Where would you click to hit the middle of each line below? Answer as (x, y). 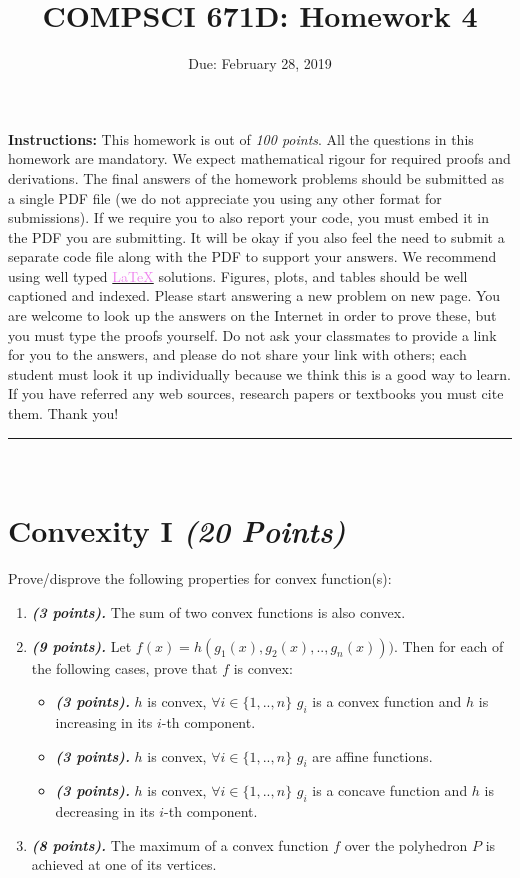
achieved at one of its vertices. (124, 864)
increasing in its (104, 721)
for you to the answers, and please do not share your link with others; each (237, 354)
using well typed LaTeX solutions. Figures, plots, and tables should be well (238, 275)
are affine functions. (372, 755)
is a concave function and (390, 790)
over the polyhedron (406, 844)
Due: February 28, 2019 (260, 63)
